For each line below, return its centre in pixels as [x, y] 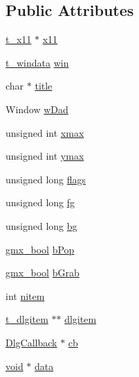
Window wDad [37, 109]
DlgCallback [31, 342]
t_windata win [37, 62]
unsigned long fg [40, 202]
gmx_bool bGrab [43, 273]
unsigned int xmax [45, 132]
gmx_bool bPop [40, 249]
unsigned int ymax [45, 156]
